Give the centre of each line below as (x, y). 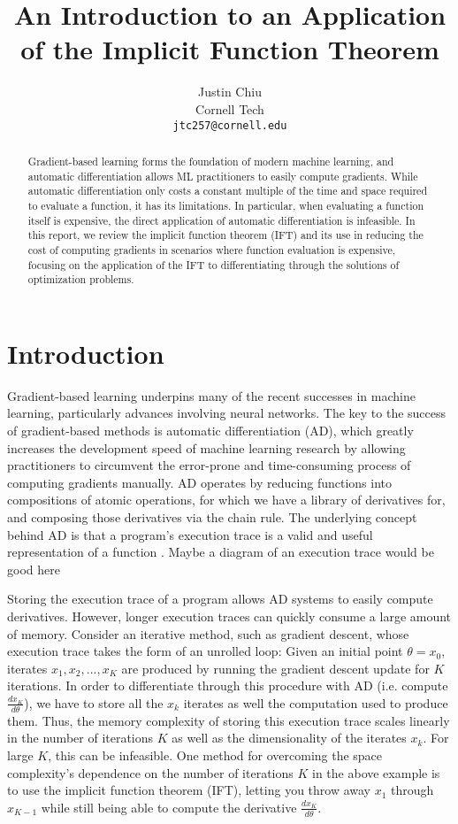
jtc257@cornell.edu (230, 125)
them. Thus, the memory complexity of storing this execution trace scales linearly (229, 720)
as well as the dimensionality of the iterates (289, 738)
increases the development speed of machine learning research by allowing (206, 447)
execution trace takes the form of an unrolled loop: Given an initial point (205, 651)
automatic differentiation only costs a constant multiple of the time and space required (227, 191)
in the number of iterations (80, 738)
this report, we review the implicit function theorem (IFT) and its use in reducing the (225, 235)
